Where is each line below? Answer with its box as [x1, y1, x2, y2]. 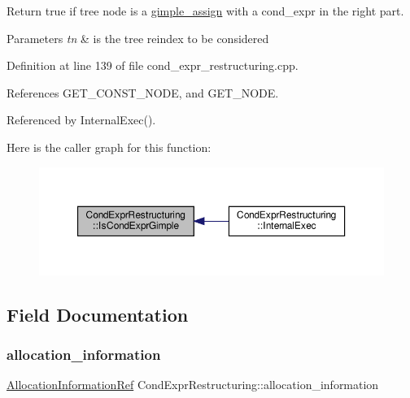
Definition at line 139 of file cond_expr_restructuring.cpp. [7, 57, 299, 74]
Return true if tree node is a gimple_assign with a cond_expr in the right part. [7, 2, 404, 19]
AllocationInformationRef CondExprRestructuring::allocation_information [7, 376, 379, 393]
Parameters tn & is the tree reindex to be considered [7, 29, 269, 46]
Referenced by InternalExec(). [7, 111, 156, 128]
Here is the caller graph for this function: [7, 138, 212, 155]
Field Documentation [7, 301, 189, 327]
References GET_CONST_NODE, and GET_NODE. [7, 84, 279, 101]
